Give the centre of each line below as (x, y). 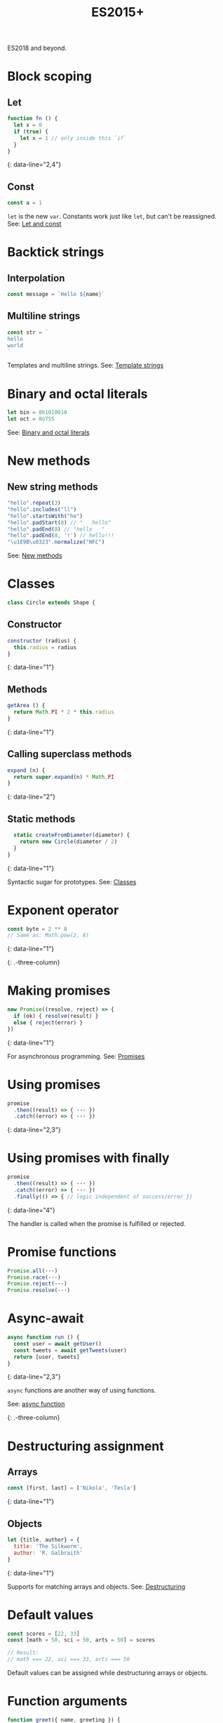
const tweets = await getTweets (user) (70, 1350)
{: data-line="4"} (31, 1210)
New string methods (53, 487)
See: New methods (35, 555)
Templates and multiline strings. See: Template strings (86, 366)
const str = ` (28, 332)
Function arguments (67, 1701)
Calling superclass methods (69, 754)
